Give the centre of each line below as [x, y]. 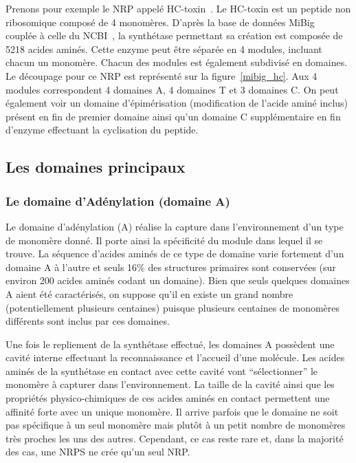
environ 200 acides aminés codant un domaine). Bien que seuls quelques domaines [178, 280]
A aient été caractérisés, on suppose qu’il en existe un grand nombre [149, 293]
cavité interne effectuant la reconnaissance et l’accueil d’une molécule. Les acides [175, 357]
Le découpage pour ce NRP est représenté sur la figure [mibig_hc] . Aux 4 [162, 75]
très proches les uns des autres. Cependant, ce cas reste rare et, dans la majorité [175, 438]
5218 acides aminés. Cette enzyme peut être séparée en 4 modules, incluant [164, 49]
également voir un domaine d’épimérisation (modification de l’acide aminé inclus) [177, 103]
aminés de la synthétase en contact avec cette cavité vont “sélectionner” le [162, 370]
